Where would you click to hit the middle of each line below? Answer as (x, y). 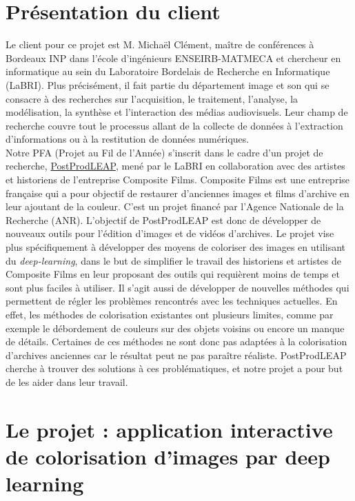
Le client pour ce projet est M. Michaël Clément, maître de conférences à (160, 44)
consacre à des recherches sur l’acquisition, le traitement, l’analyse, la (152, 98)
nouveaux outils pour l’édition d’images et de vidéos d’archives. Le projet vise (170, 233)
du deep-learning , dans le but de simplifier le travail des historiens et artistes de (174, 260)
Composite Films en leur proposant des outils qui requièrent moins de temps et (173, 274)
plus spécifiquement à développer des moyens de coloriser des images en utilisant (176, 247)
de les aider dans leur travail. (67, 381)
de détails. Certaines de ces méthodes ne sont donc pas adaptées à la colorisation (176, 341)
